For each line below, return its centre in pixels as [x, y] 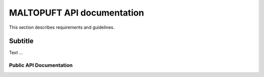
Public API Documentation [41, 65]
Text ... [16, 53]
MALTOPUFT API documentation [77, 13]
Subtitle [21, 41]
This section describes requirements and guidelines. [62, 27]
